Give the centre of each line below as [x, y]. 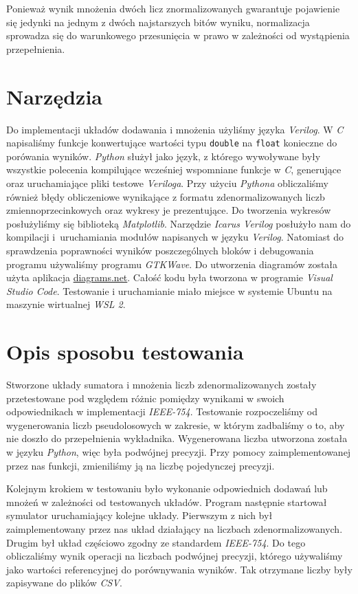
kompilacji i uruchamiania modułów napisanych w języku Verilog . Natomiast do [175, 237]
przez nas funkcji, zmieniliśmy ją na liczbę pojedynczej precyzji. [141, 465]
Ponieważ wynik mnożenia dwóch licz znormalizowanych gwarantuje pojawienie [173, 8]
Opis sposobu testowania [125, 352]
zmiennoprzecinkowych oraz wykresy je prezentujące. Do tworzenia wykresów [169, 210]
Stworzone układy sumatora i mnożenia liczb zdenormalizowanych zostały [161, 384]
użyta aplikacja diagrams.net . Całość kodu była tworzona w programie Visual [169, 277]
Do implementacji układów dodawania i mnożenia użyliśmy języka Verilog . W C [175, 129]
